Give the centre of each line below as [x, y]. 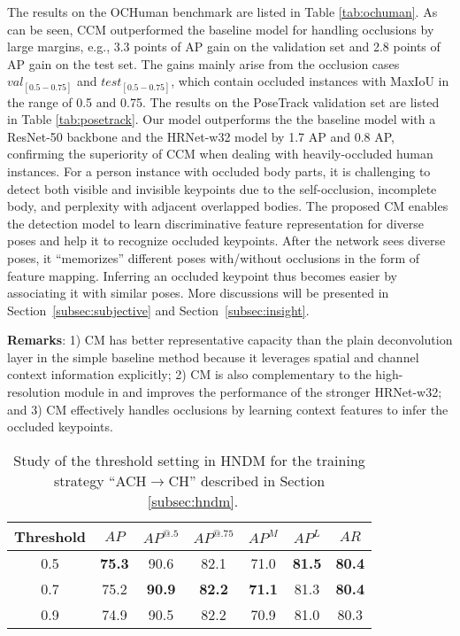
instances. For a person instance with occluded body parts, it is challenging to [219, 171]
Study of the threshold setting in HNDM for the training [189, 460]
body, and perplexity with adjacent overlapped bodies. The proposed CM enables [228, 206]
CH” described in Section [247, 480]
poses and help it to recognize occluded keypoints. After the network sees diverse [226, 240]
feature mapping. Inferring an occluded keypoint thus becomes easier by [203, 275]
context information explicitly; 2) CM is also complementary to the [189, 374]
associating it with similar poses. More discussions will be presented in [198, 293]
